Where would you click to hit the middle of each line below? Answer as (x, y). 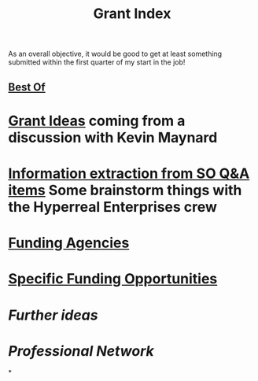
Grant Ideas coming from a (97, 121)
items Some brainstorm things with (125, 190)
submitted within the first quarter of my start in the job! (97, 62)
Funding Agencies (69, 243)
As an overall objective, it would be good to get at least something (115, 54)
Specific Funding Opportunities (113, 279)
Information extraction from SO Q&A (129, 173)
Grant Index (132, 14)
